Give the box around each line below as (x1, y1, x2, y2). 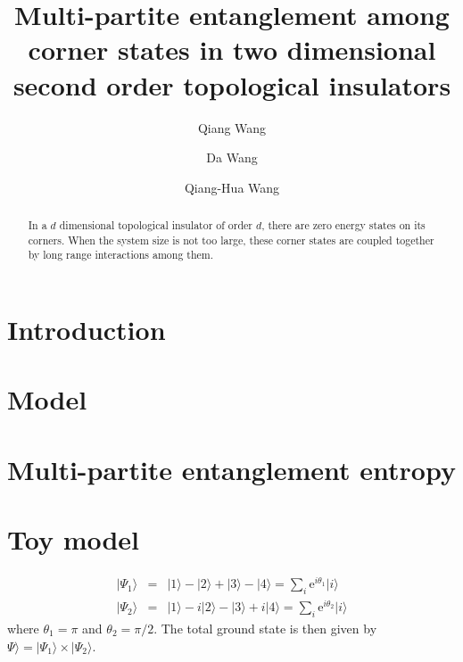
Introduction (7, 311, 166, 348)
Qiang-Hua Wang (184, 178, 280, 196)
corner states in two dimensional (28, 31, 436, 68)
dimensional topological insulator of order (59, 218, 253, 233)
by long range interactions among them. (28, 247, 214, 262)
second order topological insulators (12, 66, 451, 103)
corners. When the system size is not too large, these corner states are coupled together (28, 232, 434, 247)
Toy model (7, 521, 140, 558)
